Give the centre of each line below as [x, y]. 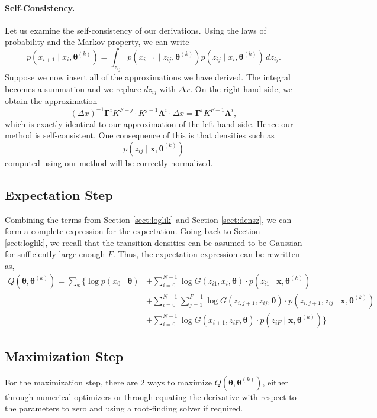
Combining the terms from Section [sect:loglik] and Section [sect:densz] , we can [148, 219]
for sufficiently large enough [55, 254]
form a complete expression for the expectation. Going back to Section [133, 231]
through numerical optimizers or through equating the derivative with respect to [151, 396]
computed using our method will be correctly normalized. [109, 162]
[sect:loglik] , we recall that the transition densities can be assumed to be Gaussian [154, 242]
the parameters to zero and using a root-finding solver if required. [124, 408]
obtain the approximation [51, 101]
